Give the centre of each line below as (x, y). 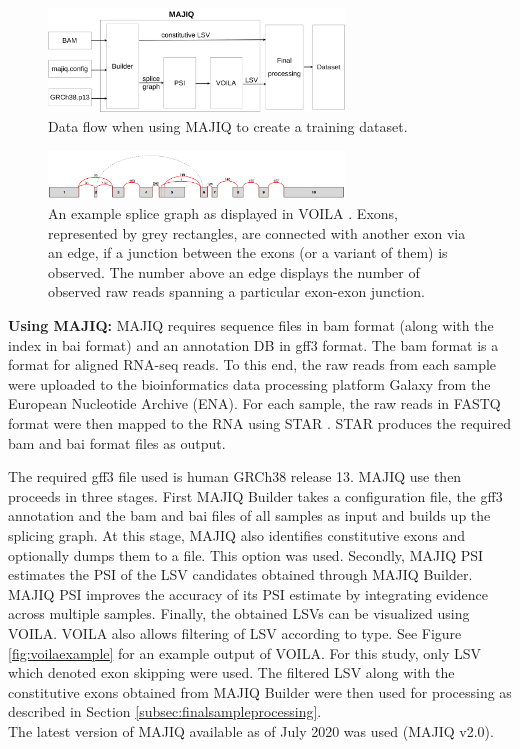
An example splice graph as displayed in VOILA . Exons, (223, 213)
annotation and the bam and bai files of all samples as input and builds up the (249, 515)
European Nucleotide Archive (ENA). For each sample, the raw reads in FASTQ (254, 403)
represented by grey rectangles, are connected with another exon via (257, 232)
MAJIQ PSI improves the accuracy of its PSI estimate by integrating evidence (248, 593)
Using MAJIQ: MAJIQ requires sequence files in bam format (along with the (251, 325)
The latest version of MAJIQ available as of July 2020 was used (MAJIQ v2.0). (251, 730)
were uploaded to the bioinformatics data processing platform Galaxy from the (249, 383)
